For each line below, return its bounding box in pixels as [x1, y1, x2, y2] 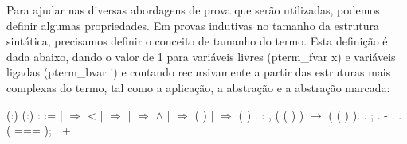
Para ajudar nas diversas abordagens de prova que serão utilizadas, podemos [6, 2, 380, 18]
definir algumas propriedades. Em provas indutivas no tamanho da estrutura [6, 17, 379, 33]
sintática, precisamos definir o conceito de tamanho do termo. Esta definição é [6, 33, 388, 49]
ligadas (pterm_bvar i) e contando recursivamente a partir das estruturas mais [6, 64, 391, 80]
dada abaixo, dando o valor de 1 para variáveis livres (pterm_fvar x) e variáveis [6, 48, 396, 64]
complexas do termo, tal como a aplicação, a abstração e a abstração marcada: [6, 79, 390, 95]
